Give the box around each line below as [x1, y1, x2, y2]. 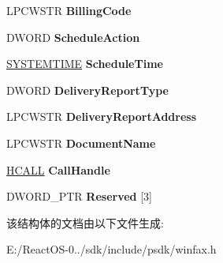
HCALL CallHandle [6, 161, 110, 178]
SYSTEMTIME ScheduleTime [6, 55, 163, 72]
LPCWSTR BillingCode [6, 2, 132, 18]
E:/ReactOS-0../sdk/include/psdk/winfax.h [6, 241, 217, 257]
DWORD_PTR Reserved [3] [6, 188, 152, 205]
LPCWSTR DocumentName [6, 134, 156, 151]
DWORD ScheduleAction [6, 28, 140, 45]
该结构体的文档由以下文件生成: [6, 214, 164, 231]
